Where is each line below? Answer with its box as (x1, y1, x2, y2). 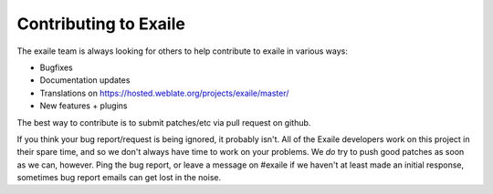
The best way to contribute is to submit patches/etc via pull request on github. (16, 117, 311, 128)
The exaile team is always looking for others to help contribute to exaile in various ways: (16, 46, 349, 56)
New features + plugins (39, 100, 128, 111)
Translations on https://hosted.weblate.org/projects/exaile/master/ (39, 87, 289, 98)
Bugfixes (39, 62, 73, 73)
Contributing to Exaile (16, 14, 186, 34)
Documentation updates (39, 75, 131, 86)
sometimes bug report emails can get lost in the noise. (16, 172, 222, 183)
